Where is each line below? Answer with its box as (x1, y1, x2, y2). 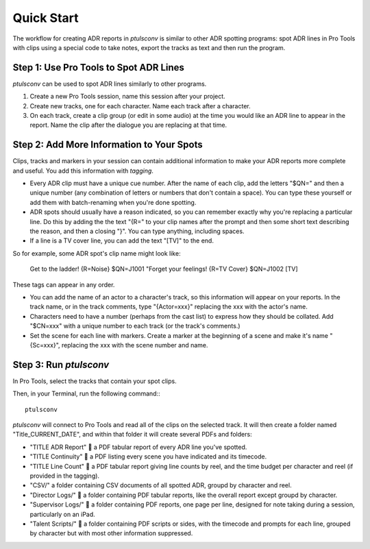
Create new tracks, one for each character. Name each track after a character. (29, 101, 251, 110)
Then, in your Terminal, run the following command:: (12, 389, 160, 398)
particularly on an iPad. (29, 510, 95, 518)
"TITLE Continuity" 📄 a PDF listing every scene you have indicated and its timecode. (29, 452, 267, 461)
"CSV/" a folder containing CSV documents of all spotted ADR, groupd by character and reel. (29, 481, 292, 489)
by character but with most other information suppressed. (29, 529, 193, 537)
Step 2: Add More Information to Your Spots (12, 139, 203, 151)
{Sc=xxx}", (29, 341, 61, 349)
